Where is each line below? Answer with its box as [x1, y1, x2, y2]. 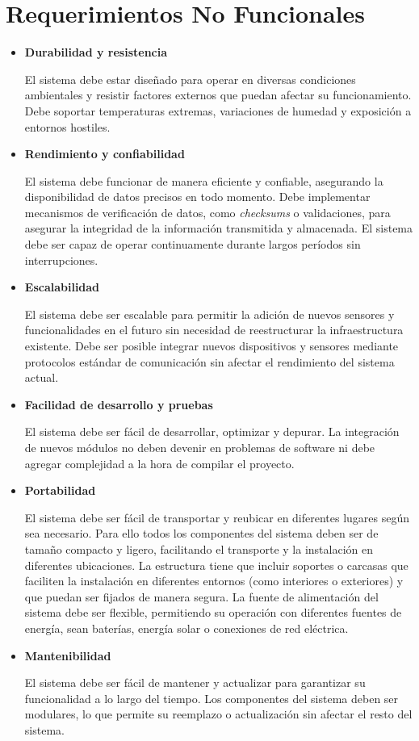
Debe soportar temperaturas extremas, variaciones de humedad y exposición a [24, 102, 412, 119]
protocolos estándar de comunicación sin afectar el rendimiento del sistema [24, 353, 395, 370]
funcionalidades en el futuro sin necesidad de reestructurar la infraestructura [24, 321, 404, 338]
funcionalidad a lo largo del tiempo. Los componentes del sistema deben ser [24, 689, 399, 706]
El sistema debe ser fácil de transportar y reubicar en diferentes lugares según [24, 509, 410, 525]
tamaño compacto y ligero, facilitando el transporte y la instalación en [24, 540, 373, 557]
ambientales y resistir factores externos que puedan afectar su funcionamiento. [24, 86, 412, 103]
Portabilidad [24, 482, 96, 499]
